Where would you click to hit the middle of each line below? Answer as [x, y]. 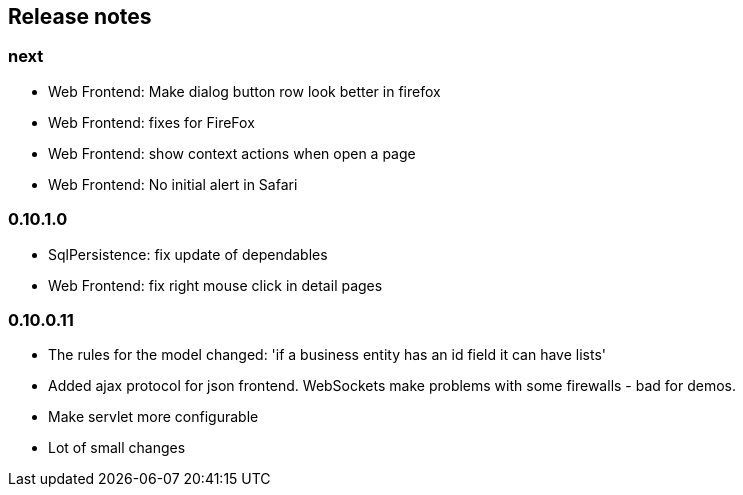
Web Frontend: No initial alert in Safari [173, 184]
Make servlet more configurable [153, 417]
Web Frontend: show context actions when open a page [232, 153]
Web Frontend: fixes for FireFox [151, 122]
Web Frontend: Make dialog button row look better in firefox [244, 91]
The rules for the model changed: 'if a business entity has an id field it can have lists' [327, 355]
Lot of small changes [117, 448]
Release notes [80, 16]
